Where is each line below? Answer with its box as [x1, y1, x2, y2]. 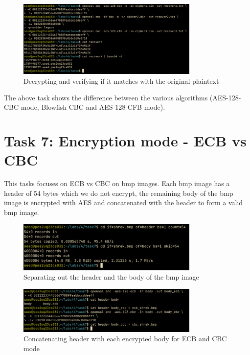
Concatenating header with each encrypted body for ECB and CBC [23, 333, 227, 344]
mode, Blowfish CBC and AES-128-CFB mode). [21, 102, 165, 112]
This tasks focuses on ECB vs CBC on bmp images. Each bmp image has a [4, 178, 230, 189]
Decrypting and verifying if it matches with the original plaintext [23, 76, 219, 86]
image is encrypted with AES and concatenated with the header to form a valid [4, 197, 243, 208]
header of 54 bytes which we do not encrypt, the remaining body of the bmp [4, 188, 233, 198]
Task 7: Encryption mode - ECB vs [4, 130, 247, 150]
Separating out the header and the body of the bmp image [23, 272, 199, 282]
